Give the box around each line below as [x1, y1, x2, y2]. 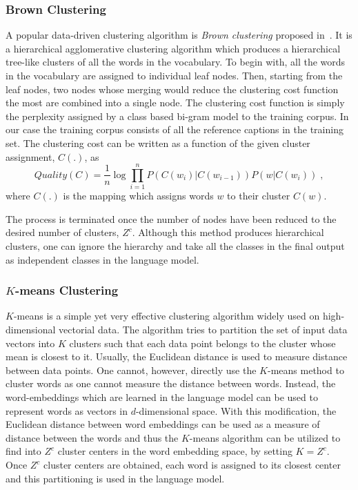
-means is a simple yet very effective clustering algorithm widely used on [13, 308, 320, 323]
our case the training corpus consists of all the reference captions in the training [6, 122, 344, 137]
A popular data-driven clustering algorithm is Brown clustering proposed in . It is [6, 28, 352, 42]
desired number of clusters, [6, 225, 119, 239]
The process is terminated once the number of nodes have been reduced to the [6, 211, 337, 226]
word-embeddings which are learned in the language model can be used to [6, 390, 318, 404]
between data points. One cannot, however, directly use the [6, 362, 257, 377]
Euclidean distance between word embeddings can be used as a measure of [6, 417, 320, 431]
